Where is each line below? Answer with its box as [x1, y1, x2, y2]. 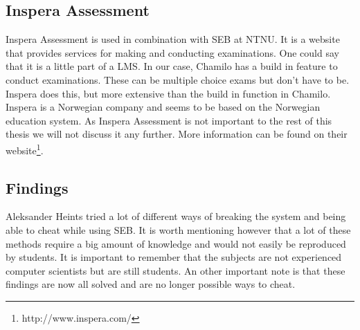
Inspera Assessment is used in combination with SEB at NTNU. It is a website [6, 32, 340, 46]
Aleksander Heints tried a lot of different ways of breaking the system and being [6, 209, 346, 223]
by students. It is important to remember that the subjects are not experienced [6, 250, 342, 264]
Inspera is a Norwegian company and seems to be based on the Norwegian [6, 100, 321, 114]
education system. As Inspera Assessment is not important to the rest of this [6, 113, 332, 127]
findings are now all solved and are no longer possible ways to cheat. [6, 277, 296, 291]
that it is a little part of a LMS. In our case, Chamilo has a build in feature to [6, 59, 338, 73]
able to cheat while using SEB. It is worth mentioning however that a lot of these [6, 223, 351, 237]
